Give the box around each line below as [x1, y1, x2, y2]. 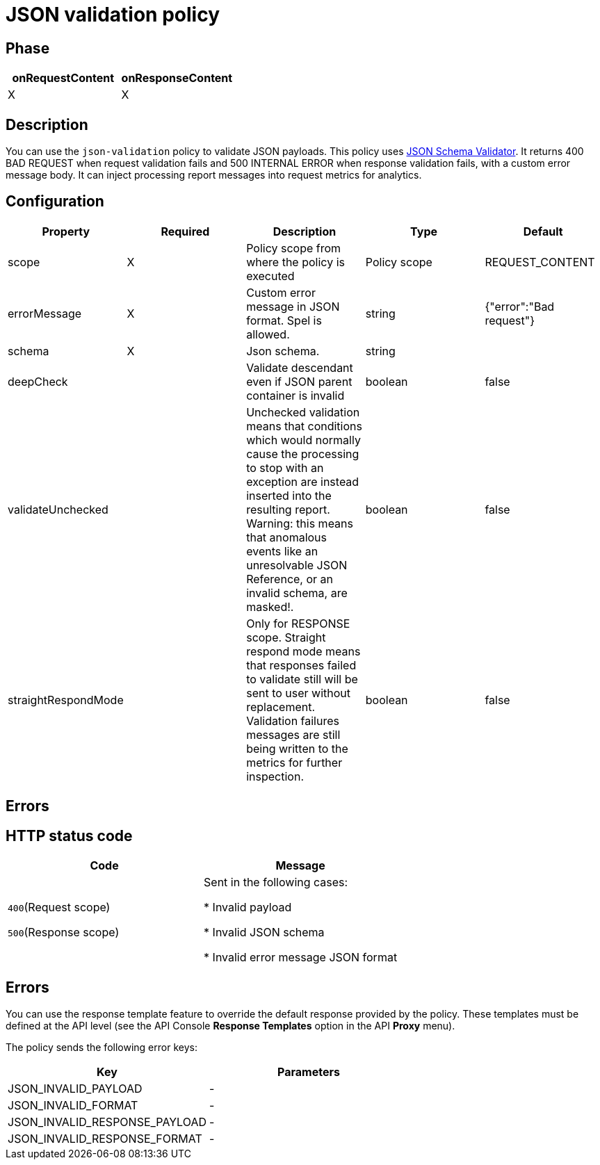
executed [246, 268, 295, 283]
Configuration [6, 193, 104, 211]
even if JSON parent [246, 374, 352, 389]
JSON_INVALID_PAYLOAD [8, 1081, 143, 1095]
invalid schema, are [246, 585, 348, 600]
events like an [246, 544, 318, 558]
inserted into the [246, 488, 332, 503]
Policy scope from [246, 241, 341, 255]
